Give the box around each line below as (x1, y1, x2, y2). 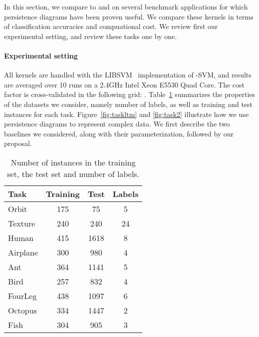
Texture (8, 217, 35, 229)
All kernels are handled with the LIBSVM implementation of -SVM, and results (4, 69, 252, 80)
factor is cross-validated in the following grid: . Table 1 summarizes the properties (4, 89, 256, 99)
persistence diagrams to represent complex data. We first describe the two (4, 118, 230, 129)
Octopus (8, 304, 37, 316)
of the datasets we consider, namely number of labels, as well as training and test (4, 98, 253, 109)
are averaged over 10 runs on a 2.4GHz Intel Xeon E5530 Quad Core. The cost (4, 79, 245, 89)
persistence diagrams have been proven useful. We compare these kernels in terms (4, 11, 254, 21)
